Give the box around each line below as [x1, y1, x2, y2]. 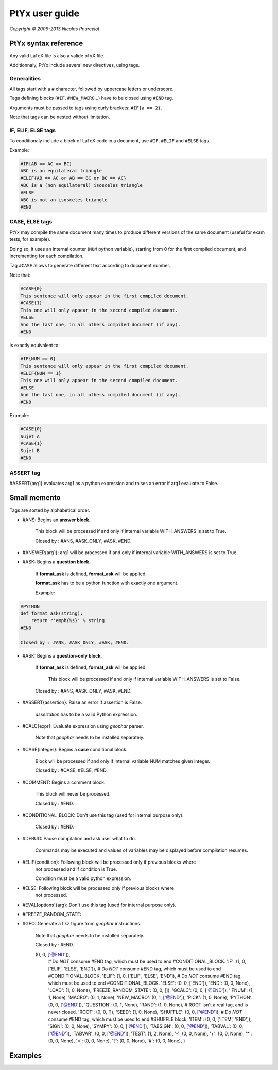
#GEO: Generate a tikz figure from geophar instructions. [22, 921, 142, 927]
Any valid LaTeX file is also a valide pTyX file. [9, 53, 105, 59]
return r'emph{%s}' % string [31, 618, 105, 624]
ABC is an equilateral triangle [20, 168, 102, 174]
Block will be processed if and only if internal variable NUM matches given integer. [35, 758, 211, 764]
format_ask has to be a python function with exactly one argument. [35, 580, 179, 586]
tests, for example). [9, 236, 51, 243]
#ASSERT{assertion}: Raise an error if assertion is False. [22, 699, 142, 705]
